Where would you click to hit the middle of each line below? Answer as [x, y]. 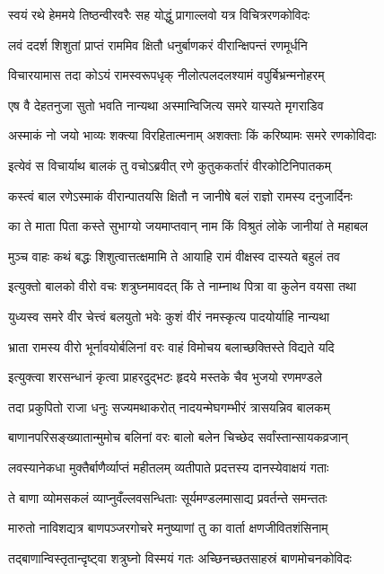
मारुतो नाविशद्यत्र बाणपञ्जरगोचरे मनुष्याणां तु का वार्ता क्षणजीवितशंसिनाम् [168, 528]
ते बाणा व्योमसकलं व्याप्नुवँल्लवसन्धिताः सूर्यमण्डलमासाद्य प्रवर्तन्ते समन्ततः [168, 497]
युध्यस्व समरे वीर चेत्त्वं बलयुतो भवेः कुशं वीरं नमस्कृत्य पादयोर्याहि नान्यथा [169, 316]
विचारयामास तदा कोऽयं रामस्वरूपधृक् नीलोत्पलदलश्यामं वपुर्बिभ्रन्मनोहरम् [166, 75]
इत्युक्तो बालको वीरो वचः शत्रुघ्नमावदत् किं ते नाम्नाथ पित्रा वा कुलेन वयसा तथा [182, 286]
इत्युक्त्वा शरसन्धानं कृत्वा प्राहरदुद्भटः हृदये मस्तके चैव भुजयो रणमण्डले [165, 377]
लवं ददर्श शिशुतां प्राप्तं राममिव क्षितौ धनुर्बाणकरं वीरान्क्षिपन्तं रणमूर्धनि [158, 44]
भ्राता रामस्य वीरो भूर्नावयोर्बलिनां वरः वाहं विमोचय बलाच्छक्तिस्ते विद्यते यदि [171, 346]
